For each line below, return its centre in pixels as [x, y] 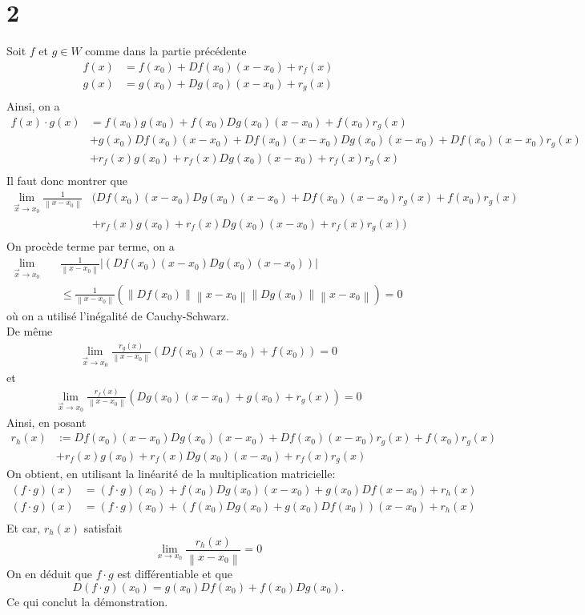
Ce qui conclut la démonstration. [87, 601]
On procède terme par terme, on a [91, 246]
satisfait [103, 527]
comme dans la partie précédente [166, 51]
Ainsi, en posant [46, 422]
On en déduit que [49, 574]
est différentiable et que [175, 574]
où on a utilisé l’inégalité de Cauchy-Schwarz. [118, 315]
